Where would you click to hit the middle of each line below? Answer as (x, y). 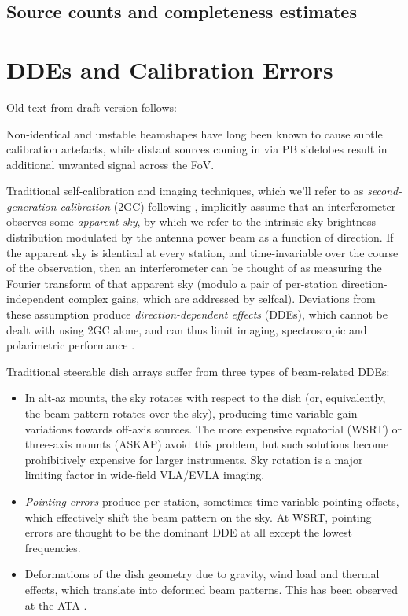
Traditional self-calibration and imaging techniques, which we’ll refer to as (185, 191)
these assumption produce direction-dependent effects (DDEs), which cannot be (197, 314)
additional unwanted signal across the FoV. (110, 164)
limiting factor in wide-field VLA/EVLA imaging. (145, 475)
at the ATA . (56, 605)
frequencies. (53, 547)
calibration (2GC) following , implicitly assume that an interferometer (228, 206)
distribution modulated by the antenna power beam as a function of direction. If (200, 237)
